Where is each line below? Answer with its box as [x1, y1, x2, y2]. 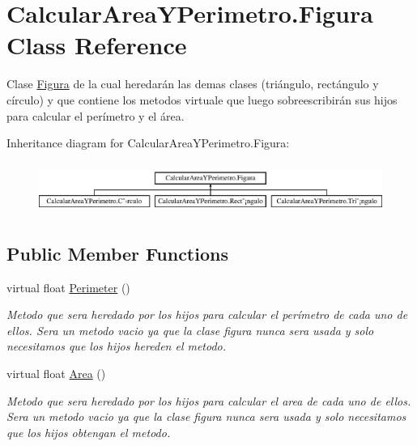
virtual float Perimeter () [6, 278, 130, 295]
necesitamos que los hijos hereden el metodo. [6, 338, 227, 355]
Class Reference [6, 28, 187, 62]
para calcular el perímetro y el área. [6, 107, 185, 124]
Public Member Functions [6, 240, 228, 265]
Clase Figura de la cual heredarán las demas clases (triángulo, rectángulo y [6, 75, 379, 92]
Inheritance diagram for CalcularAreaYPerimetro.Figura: [6, 134, 290, 151]
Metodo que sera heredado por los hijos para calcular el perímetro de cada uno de [6, 306, 408, 323]
